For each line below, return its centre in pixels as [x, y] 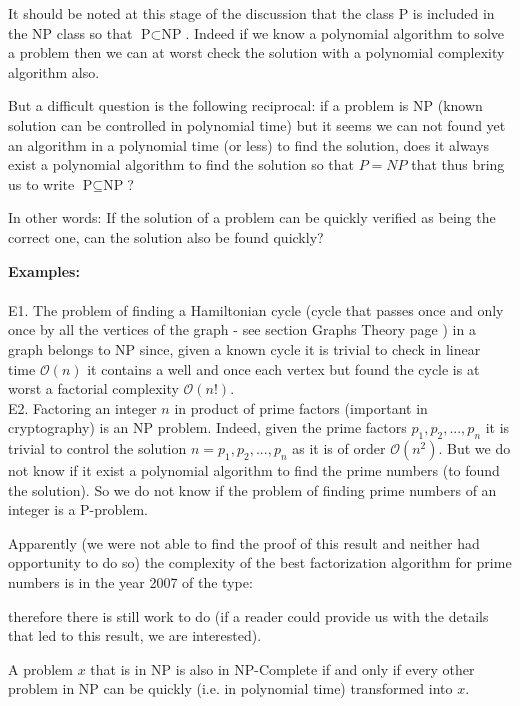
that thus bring [458, 164]
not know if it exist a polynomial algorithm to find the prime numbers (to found [254, 470]
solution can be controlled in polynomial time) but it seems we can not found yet [257, 124]
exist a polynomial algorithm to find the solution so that [181, 164]
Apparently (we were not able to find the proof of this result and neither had [244, 542]
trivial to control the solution [97, 448]
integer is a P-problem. [78, 509]
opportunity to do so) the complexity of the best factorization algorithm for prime [260, 562]
